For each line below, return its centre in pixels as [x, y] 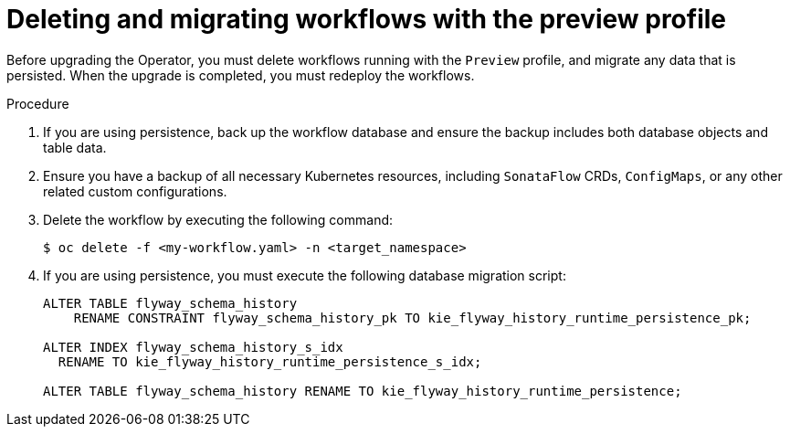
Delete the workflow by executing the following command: [218, 219]
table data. [75, 147]
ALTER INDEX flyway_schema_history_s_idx [193, 347]
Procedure [38, 103]
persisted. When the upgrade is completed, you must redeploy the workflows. [241, 75]
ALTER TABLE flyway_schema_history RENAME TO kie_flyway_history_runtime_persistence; [363, 391]
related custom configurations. [135, 191]
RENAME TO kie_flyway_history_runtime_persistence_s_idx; [270, 361]
